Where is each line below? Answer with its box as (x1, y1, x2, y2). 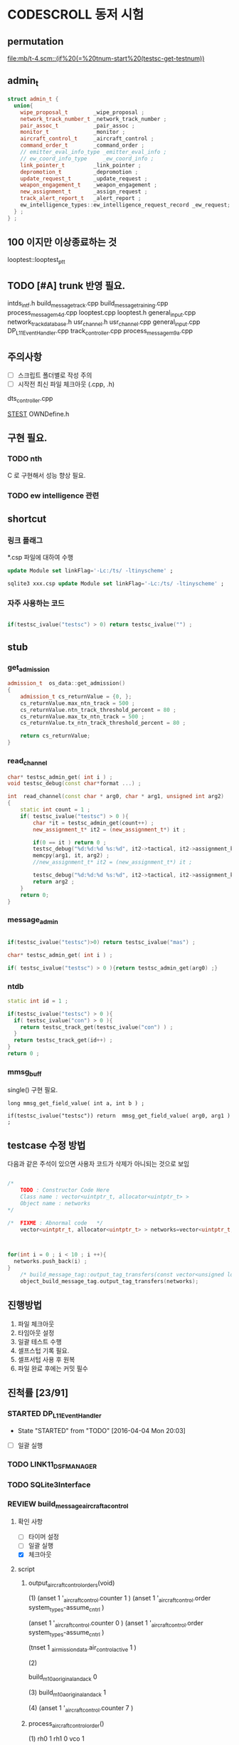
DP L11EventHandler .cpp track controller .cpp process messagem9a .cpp (7, 327, 193, 337)
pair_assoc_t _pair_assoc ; (20, 122, 135, 129)
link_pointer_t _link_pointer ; (20, 162, 142, 169)
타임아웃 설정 (17, 1329, 55, 1337)
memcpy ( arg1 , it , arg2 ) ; (33, 852, 110, 859)
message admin (7, 915, 58, 926)
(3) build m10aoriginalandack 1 (28, 1688, 107, 1698)
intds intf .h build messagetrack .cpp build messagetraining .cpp (7, 299, 169, 309)
